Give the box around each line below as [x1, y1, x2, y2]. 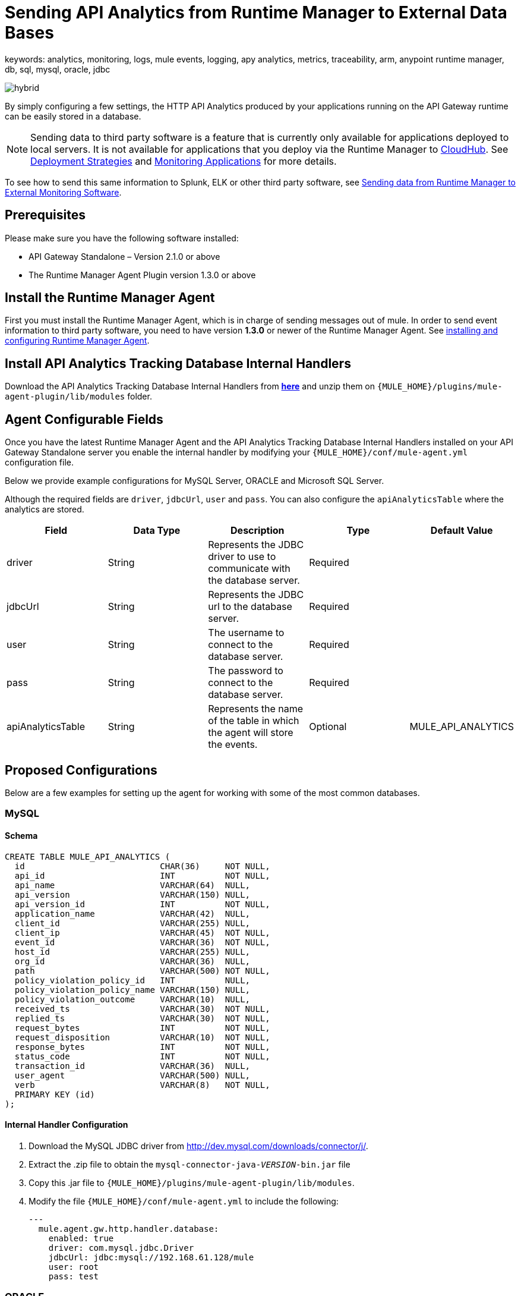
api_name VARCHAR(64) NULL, [14, 880, 251, 890]
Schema [5, 830, 38, 841]
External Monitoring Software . [5, 187, 122, 197]
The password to [208, 665, 283, 677]
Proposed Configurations [5, 762, 157, 778]
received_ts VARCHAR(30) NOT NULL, [14, 1004, 270, 1014]
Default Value [430, 524, 493, 537]
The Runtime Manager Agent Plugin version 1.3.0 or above [29, 269, 256, 280]
